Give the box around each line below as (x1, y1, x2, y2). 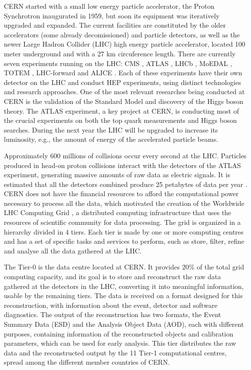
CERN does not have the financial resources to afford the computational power (4, 188, 239, 199)
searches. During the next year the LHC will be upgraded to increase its (4, 124, 218, 135)
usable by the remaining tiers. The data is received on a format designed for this (4, 290, 243, 301)
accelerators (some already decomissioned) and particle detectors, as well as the (4, 29, 240, 39)
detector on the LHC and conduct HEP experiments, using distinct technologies (4, 77, 241, 87)
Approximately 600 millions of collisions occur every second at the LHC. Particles (4, 150, 247, 160)
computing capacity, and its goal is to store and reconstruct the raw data (4, 271, 221, 282)
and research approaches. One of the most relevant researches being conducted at (4, 86, 245, 97)
